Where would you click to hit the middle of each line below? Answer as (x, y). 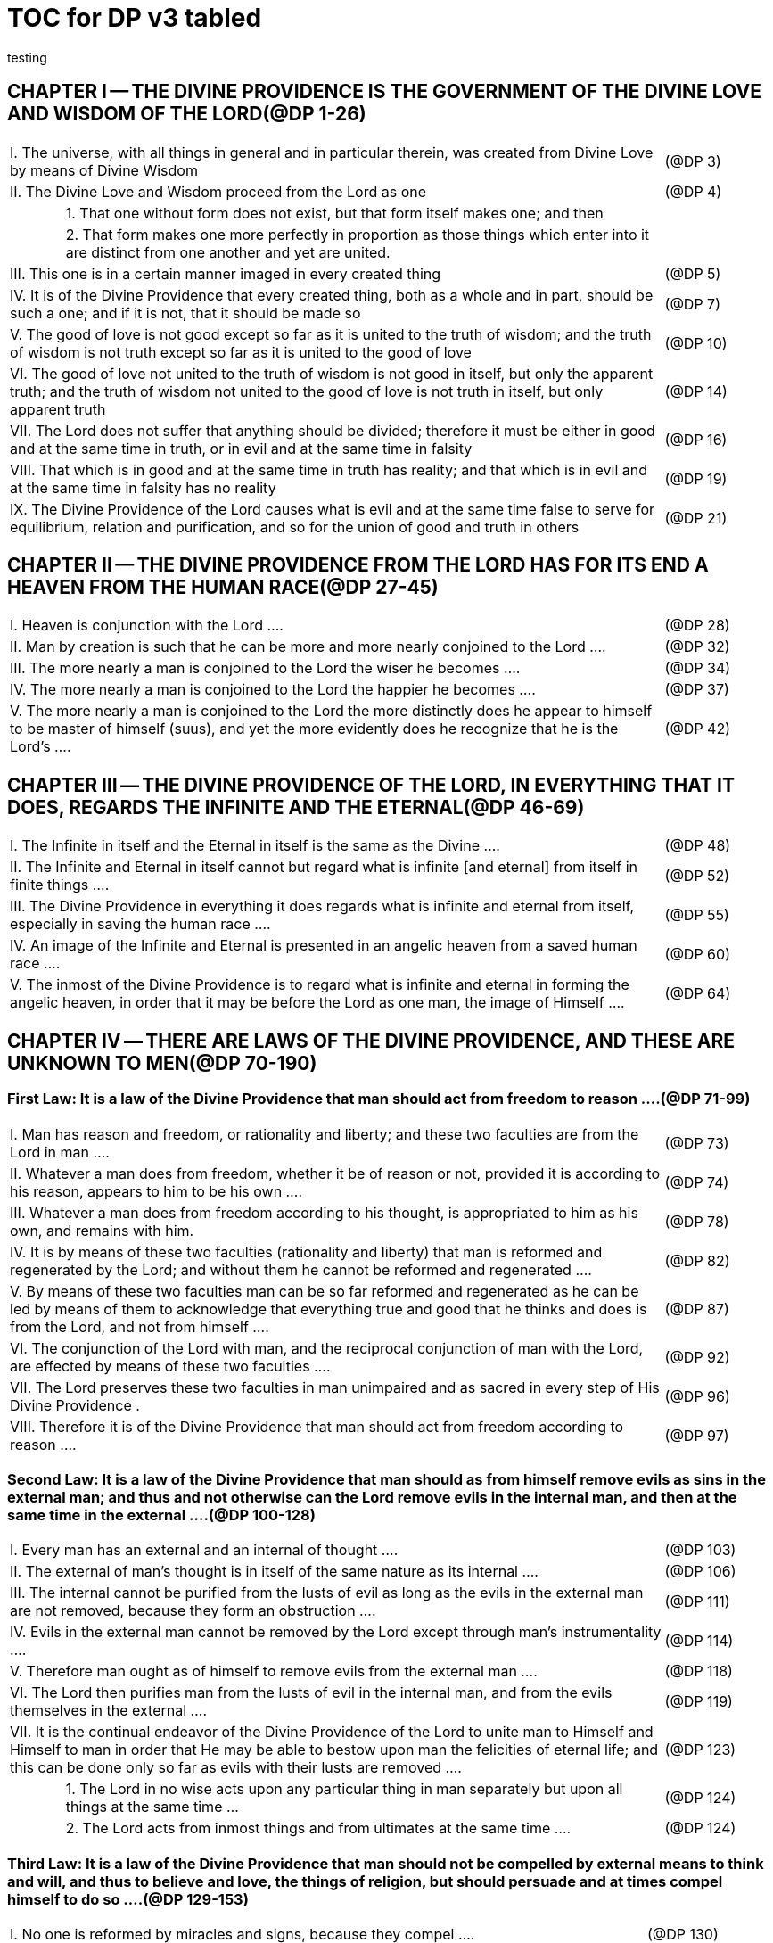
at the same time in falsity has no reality (143, 487)
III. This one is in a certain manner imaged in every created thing (226, 273)
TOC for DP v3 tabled (135, 18)
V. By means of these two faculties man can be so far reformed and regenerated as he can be (325, 1291)
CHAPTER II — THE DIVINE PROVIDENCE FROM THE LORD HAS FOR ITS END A (358, 565)
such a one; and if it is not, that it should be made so (185, 313)
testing (27, 57)
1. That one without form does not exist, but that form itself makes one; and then (334, 213)
